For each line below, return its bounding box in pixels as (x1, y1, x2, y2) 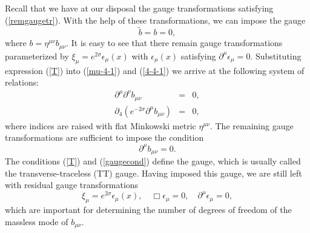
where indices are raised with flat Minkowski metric (5, 119, 196, 132)
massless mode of (5, 215, 68, 228)
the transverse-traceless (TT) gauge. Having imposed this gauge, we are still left (5, 166, 302, 179)
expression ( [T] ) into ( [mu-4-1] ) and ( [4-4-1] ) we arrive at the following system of (5, 64, 305, 76)
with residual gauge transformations (5, 178, 139, 191)
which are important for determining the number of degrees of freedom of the (5, 203, 292, 216)
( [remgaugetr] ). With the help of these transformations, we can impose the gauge (5, 13, 306, 26)
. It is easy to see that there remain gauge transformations (66, 36, 283, 49)
